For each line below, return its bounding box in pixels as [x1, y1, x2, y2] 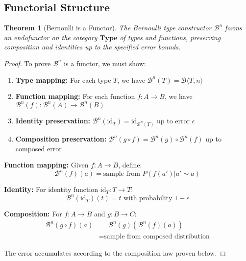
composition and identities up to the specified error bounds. [4, 42, 181, 52]
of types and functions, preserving [120, 32, 221, 42]
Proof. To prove [4, 58, 51, 68]
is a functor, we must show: [64, 58, 146, 68]
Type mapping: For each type [15, 74, 111, 85]
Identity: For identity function [4, 184, 98, 194]
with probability [123, 195, 172, 202]
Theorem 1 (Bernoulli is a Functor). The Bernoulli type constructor [4, 23, 212, 33]
